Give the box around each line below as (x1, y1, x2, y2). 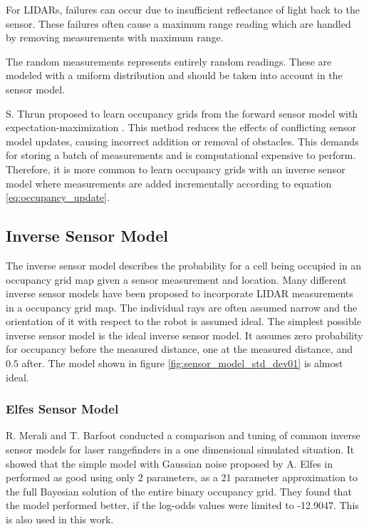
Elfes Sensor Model (6, 400, 119, 418)
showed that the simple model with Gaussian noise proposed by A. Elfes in (6, 456, 333, 471)
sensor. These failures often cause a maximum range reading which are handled (6, 16, 351, 31)
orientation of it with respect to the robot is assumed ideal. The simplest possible (6, 314, 361, 329)
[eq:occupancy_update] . (6, 190, 110, 205)
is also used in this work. (6, 512, 114, 527)
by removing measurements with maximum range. (6, 30, 224, 45)
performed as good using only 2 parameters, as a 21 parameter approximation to (6, 470, 358, 485)
